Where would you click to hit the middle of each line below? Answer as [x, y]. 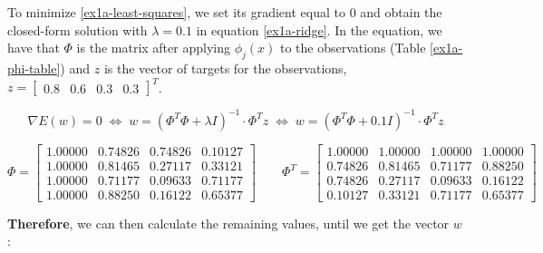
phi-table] [34, 68]
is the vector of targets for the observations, [225, 68]
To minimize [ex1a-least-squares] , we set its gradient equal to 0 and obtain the [225, 12]
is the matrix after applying [153, 48]
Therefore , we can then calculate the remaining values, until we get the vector [228, 223]
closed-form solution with [78, 29]
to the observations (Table [353, 48]
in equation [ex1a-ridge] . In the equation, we [319, 29]
